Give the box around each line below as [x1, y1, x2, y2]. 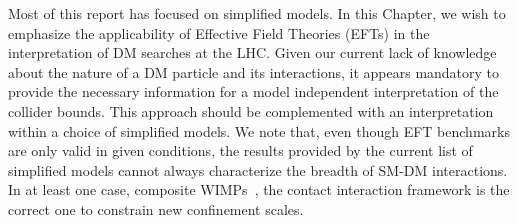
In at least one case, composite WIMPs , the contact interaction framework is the [8, 179, 510, 200]
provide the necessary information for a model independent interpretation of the [8, 81, 499, 102]
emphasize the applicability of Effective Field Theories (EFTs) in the [8, 22, 430, 43]
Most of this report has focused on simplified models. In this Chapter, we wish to [8, 3, 506, 23]
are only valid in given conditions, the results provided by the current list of [8, 140, 473, 161]
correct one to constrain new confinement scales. [8, 198, 304, 219]
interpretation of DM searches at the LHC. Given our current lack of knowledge [8, 42, 497, 63]
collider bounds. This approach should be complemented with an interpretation [8, 100, 494, 121]
